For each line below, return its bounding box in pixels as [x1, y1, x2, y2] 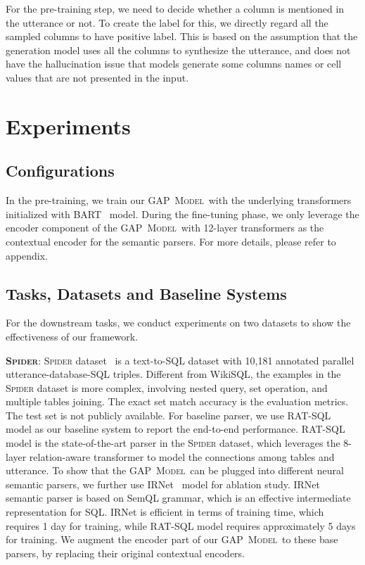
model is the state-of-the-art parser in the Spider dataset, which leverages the [6, 436, 340, 450]
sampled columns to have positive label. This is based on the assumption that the [6, 29, 358, 44]
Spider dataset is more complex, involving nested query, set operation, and [6, 380, 328, 395]
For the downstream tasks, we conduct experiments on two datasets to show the [6, 315, 351, 330]
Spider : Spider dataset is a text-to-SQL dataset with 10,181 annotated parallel [6, 353, 354, 367]
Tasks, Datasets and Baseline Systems [6, 282, 287, 304]
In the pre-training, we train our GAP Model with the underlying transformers [6, 193, 352, 208]
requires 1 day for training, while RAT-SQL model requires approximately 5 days [6, 518, 356, 533]
